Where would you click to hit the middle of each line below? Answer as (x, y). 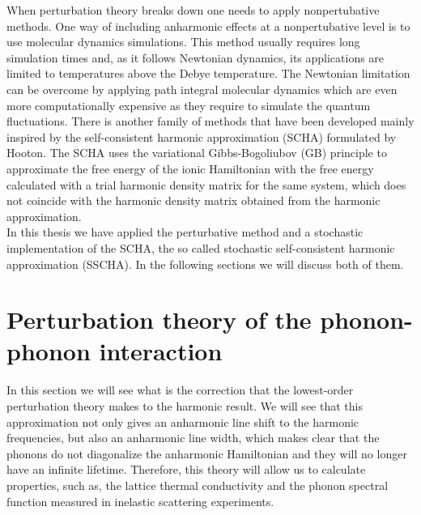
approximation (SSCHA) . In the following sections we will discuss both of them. (205, 264)
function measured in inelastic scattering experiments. (140, 501)
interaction (161, 351)
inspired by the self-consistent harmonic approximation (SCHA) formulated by (202, 136)
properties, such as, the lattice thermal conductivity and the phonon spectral (198, 485)
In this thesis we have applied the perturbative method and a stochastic (185, 232)
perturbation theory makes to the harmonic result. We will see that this (185, 406)
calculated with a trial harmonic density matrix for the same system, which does (206, 184)
